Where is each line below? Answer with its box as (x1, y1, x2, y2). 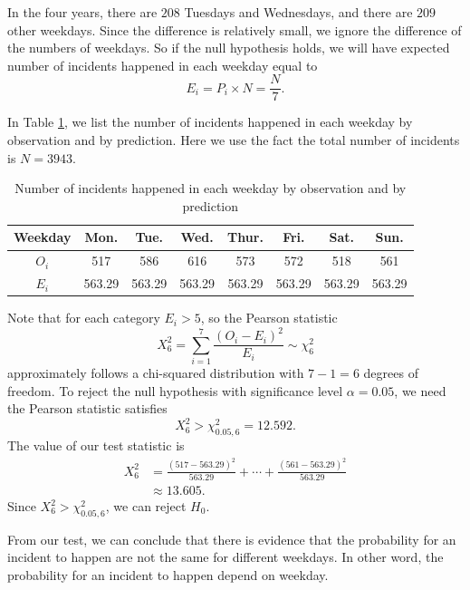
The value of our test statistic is (7, 436, 185, 455)
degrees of (363, 363, 418, 382)
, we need (394, 381, 446, 400)
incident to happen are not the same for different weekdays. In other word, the (7, 547, 444, 566)
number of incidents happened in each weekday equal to (7, 55, 318, 74)
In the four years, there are (7, 3, 158, 21)
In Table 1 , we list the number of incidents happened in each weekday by (7, 112, 413, 131)
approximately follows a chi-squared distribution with (7, 363, 304, 382)
